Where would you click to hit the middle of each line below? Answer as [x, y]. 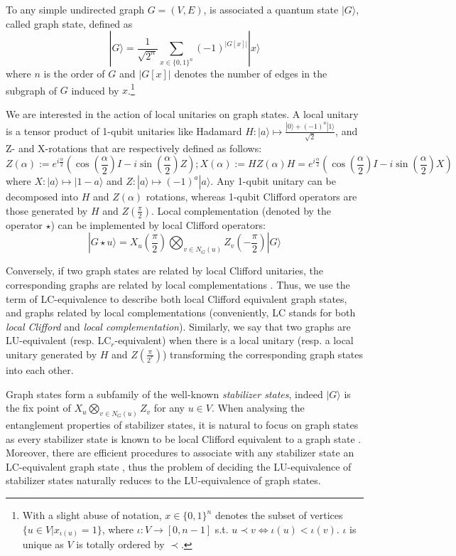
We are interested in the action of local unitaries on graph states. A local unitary [182, 114]
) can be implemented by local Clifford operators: [158, 224]
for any [169, 408]
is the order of [74, 74]
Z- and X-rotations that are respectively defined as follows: [134, 148]
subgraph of [32, 90]
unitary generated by [51, 354]
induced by [95, 90]
